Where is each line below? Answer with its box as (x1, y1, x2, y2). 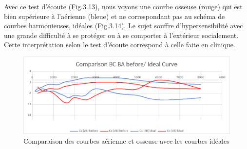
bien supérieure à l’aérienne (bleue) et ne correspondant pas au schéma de (4, 11, 225, 21)
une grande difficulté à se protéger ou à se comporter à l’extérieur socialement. (4, 30, 239, 40)
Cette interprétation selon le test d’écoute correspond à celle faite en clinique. (4, 39, 235, 50)
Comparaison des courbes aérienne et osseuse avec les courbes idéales (23, 136, 229, 146)
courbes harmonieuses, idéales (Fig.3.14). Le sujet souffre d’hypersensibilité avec (4, 20, 243, 31)
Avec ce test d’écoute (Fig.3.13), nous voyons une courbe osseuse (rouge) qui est (4, 1, 243, 11)
